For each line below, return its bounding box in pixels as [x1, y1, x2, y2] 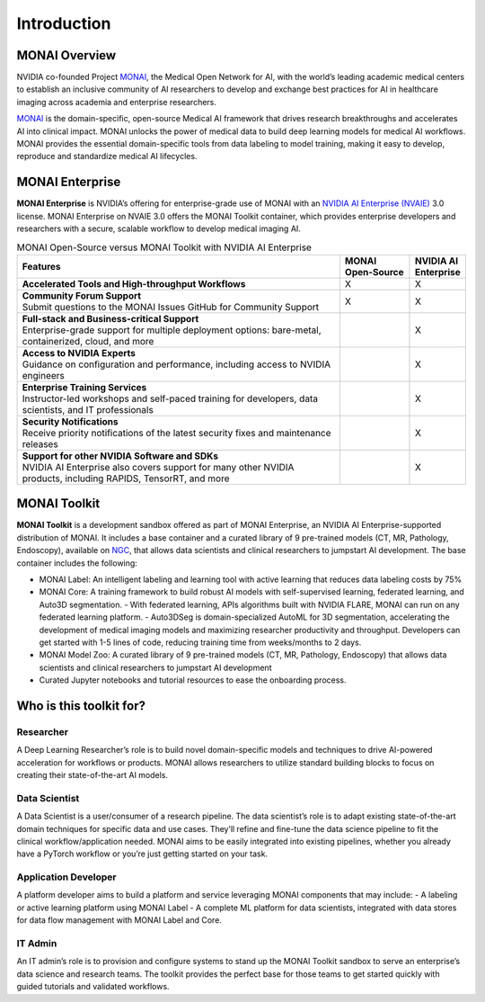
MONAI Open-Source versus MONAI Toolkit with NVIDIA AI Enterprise [16, 241, 312, 254]
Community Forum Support [22, 289, 142, 301]
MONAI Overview [16, 48, 117, 63]
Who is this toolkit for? [16, 698, 145, 713]
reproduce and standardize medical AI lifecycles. [16, 151, 198, 162]
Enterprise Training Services [22, 380, 147, 393]
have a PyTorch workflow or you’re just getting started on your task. [16, 848, 269, 859]
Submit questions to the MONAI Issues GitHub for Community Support [22, 300, 320, 313]
